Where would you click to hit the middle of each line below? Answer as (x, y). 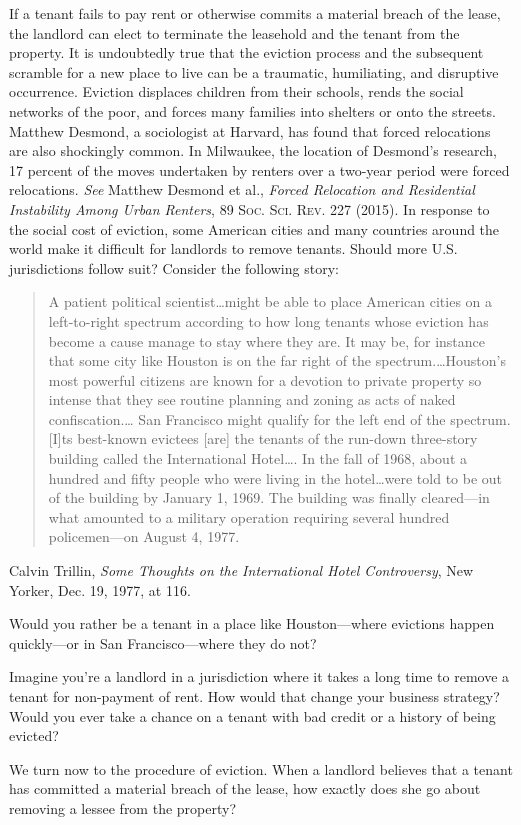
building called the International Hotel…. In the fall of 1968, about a (257, 458)
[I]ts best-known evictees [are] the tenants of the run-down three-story (263, 438)
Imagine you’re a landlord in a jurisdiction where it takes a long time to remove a (259, 676)
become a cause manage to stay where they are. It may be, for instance (267, 340)
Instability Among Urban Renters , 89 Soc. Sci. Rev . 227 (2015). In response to (249, 208)
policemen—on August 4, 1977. (144, 536)
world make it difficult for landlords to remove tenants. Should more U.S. (233, 248)
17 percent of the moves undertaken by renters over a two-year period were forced (259, 169)
